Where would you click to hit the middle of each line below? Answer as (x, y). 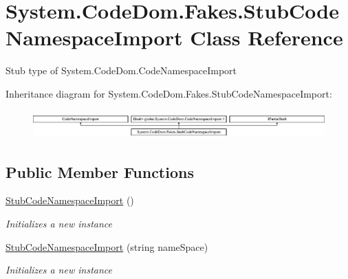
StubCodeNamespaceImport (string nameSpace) (107, 246)
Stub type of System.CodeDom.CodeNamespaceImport (121, 70)
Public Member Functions (100, 171)
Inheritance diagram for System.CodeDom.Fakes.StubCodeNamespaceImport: (169, 93)
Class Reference (267, 37)
